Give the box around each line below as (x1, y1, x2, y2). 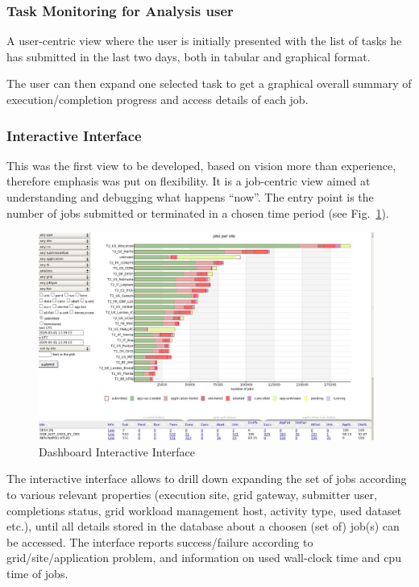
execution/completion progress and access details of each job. (6, 91, 309, 107)
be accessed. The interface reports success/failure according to (6, 533, 313, 550)
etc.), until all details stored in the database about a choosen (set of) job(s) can (6, 518, 400, 535)
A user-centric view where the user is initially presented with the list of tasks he (6, 32, 402, 49)
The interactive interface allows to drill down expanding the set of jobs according (6, 470, 407, 487)
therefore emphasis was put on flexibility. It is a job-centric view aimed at (6, 173, 371, 189)
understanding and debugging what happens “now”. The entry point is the (6, 189, 374, 205)
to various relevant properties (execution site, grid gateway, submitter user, (6, 486, 377, 503)
